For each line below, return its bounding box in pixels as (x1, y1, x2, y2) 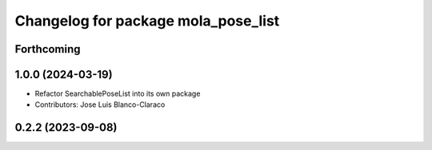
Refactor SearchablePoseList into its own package (34, 89, 201, 99)
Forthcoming (14, 42, 81, 56)
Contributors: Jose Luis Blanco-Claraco (34, 100, 166, 109)
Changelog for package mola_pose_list (14, 12, 280, 30)
